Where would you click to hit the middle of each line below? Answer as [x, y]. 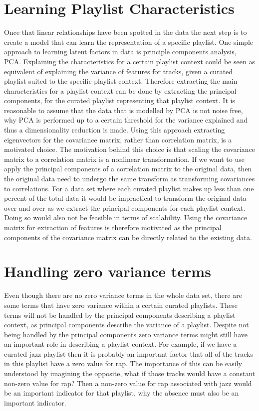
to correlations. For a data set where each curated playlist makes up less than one [129, 188]
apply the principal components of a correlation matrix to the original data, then [128, 169]
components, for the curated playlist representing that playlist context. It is [120, 100]
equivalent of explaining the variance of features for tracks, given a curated [119, 71]
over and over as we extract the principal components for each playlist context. [125, 207]
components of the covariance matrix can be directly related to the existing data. [128, 237]
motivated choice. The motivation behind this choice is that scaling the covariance [130, 149]
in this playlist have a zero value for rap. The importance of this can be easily [123, 363]
